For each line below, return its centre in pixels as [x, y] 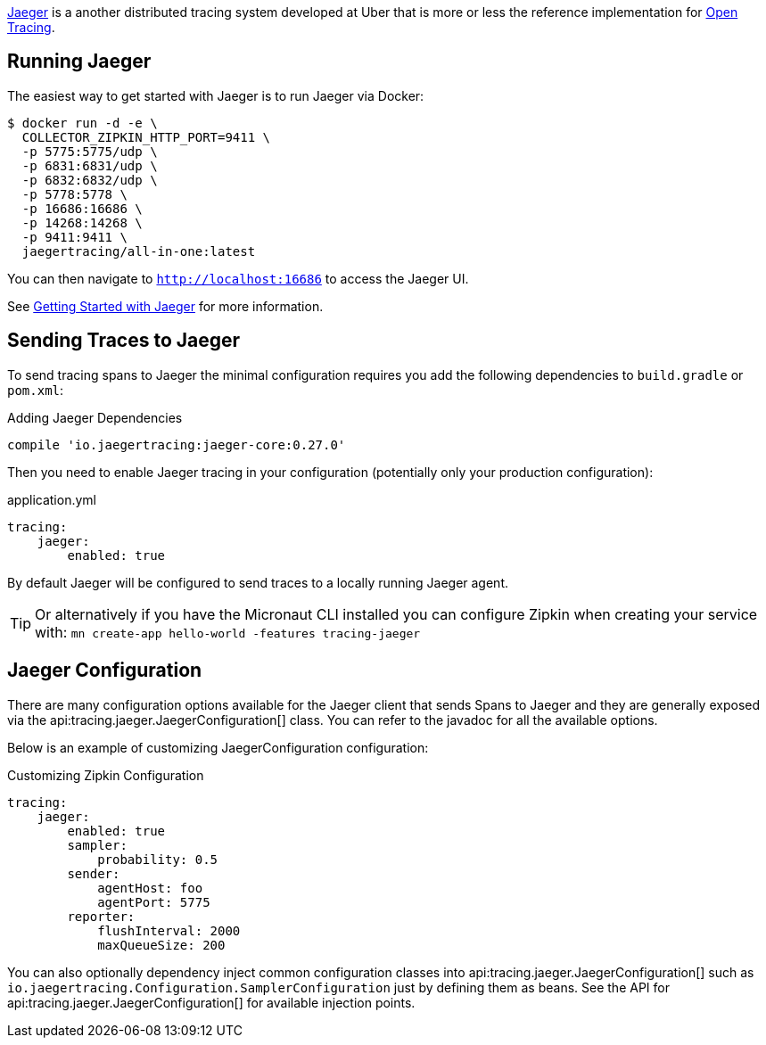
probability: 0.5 [158, 859]
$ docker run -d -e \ [82, 123]
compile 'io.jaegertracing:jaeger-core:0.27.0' [177, 444]
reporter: [101, 916]
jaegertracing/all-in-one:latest [139, 251]
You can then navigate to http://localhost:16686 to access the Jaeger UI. [238, 278]
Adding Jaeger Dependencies [95, 417]
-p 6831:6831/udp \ [90, 165]
